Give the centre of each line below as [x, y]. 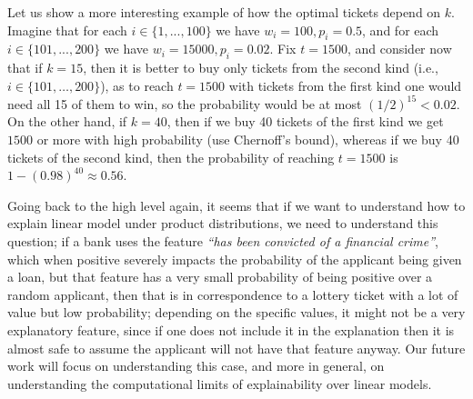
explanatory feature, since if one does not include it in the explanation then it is [231, 330]
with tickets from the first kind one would [345, 85]
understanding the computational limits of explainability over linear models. [220, 383]
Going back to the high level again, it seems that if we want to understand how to [236, 205]
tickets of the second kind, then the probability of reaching [171, 157]
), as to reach [137, 85]
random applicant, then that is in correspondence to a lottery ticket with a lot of [233, 294]
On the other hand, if [67, 121]
